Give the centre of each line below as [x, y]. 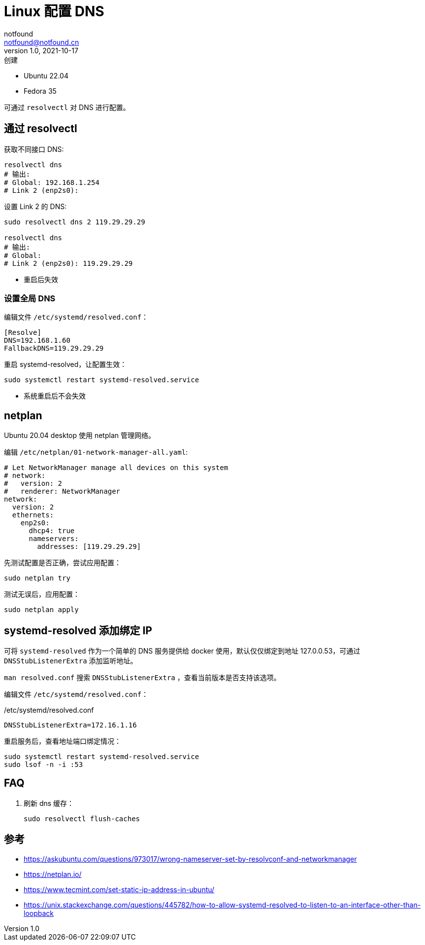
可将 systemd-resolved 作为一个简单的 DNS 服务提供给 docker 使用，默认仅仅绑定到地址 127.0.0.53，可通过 [182, 651]
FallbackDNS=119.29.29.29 [54, 348]
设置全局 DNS [30, 298]
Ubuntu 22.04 [46, 75]
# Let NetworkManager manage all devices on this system [116, 468]
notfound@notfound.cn [42, 42]
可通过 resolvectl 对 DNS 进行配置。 [67, 107]
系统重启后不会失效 [55, 396]
